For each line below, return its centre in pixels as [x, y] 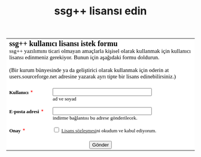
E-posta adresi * [27, 111]
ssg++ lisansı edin [100, 11]
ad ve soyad [65, 99]
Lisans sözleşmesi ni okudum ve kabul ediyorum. [109, 131]
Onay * [17, 131]
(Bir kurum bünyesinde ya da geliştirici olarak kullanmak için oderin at [89, 70]
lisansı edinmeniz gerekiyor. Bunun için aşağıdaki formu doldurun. [84, 58]
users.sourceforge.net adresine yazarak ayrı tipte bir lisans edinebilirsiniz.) [93, 77]
